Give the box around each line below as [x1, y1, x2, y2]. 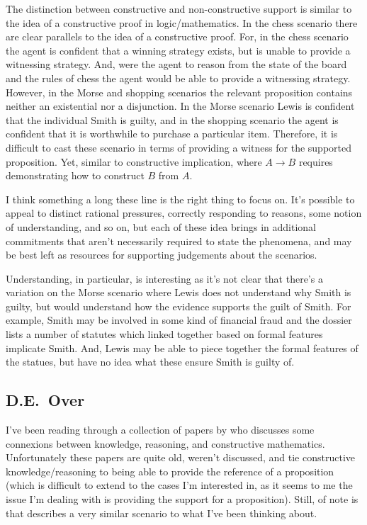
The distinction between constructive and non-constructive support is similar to [6, 1, 352, 16]
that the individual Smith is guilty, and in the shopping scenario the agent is [6, 112, 339, 127]
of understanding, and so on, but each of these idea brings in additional [6, 219, 316, 234]
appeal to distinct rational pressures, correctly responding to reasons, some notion [6, 205, 362, 220]
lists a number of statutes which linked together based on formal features [6, 327, 323, 341]
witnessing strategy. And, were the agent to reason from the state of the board [6, 57, 347, 72]
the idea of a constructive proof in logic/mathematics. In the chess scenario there [6, 15, 358, 30]
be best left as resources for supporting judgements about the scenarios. [6, 247, 317, 262]
